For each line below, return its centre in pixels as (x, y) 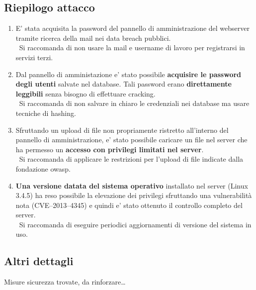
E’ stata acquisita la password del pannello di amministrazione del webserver (132, 28)
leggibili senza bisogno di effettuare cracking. (85, 93)
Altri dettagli (39, 261)
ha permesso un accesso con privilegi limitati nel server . (110, 149)
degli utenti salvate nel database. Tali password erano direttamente (124, 84)
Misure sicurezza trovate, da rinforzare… (65, 282)
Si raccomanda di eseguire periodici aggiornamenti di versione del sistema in (135, 224)
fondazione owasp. (43, 168)
